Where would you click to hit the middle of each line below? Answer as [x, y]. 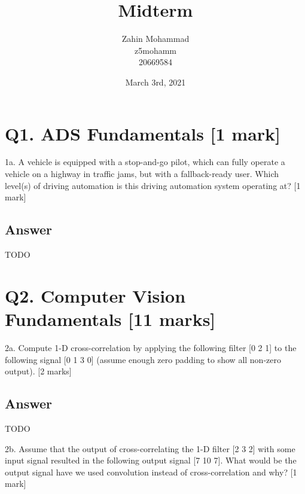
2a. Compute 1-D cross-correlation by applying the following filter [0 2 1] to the [151, 347]
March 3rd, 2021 [155, 82]
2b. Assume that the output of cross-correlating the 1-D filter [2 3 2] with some [150, 448]
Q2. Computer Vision [95, 295]
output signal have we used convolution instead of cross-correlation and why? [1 [151, 472]
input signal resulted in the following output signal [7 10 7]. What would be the [151, 460]
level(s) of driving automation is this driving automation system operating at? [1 [153, 185]
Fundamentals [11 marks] [110, 318]
